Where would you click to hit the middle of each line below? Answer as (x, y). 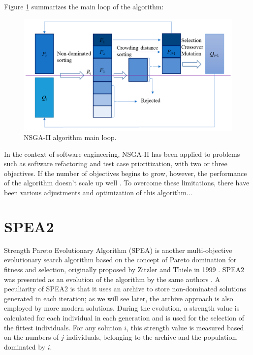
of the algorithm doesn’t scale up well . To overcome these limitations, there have (127, 183)
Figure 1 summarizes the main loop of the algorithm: (84, 6)
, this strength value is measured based (185, 327)
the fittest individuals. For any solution (63, 327)
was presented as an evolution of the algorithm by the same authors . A (112, 279)
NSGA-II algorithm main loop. (70, 137)
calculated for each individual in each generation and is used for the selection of (124, 317)
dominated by (25, 346)
